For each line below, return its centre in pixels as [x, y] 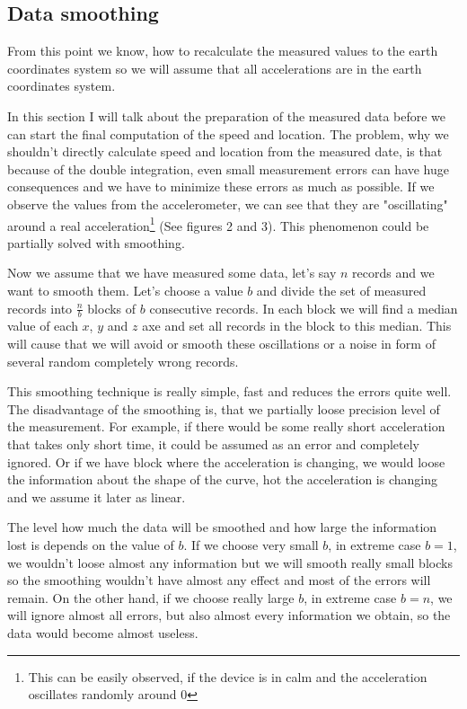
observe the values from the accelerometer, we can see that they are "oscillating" [228, 204]
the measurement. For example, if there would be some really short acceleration [226, 426]
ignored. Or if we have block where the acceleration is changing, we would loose [226, 461]
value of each [43, 326]
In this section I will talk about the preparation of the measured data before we [227, 115]
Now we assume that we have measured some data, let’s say [172, 273]
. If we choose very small [251, 544]
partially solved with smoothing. [96, 242]
